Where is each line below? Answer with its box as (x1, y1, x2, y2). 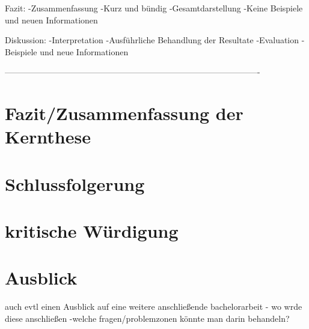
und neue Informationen (40, 45, 129, 58)
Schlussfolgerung (5, 171, 145, 196)
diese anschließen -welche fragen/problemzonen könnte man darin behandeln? (5, 312, 290, 324)
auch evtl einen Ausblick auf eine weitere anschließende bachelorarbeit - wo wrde (5, 300, 302, 313)
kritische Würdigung (5, 219, 179, 243)
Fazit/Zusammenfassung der (5, 101, 243, 125)
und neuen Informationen (5, 13, 98, 26)
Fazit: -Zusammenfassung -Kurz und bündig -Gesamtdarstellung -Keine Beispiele (5, 2, 303, 14)
